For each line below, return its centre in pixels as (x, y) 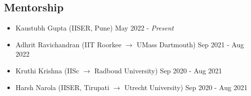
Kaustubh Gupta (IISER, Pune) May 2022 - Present (94, 28)
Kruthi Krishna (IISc (47, 70)
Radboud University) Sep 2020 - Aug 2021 (158, 70)
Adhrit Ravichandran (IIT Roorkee (68, 44)
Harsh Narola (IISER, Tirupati (62, 87)
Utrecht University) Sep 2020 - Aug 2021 (186, 87)
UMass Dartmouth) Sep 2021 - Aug (190, 44)
